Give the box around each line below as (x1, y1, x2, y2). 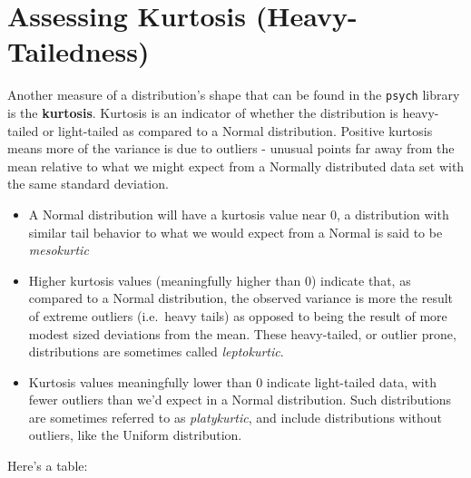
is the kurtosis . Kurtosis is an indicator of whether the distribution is (7, 102, 398, 122)
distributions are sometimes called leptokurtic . (28, 342, 284, 361)
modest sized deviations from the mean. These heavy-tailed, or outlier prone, (28, 324, 456, 343)
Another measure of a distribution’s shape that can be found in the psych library (7, 85, 460, 104)
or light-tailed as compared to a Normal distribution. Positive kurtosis (42, 121, 433, 140)
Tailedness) (7, 33, 150, 70)
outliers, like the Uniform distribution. (28, 425, 242, 444)
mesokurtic (28, 240, 89, 259)
